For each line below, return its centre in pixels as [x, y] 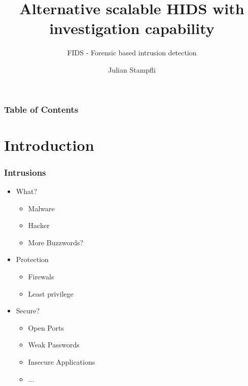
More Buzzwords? [56, 242]
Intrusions [25, 172]
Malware [41, 208]
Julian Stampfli [132, 69]
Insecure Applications [62, 361]
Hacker [39, 225]
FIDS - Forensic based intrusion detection [132, 53]
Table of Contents [41, 109]
